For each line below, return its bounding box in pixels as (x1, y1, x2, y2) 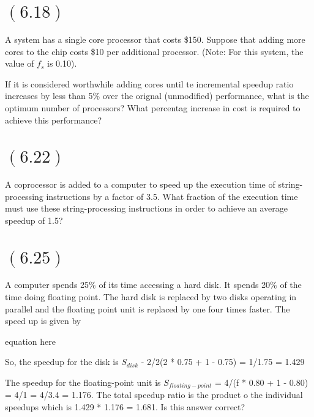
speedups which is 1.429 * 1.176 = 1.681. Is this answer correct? (5, 400, 245, 413)
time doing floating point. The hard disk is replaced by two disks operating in (5, 290, 297, 303)
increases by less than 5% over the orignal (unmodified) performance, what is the (5, 89, 309, 102)
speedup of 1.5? (5, 213, 63, 226)
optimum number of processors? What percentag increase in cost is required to (5, 101, 301, 114)
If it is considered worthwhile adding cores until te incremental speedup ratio (5, 77, 294, 90)
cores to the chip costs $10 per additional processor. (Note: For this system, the (5, 45, 304, 57)
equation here (5, 334, 56, 347)
